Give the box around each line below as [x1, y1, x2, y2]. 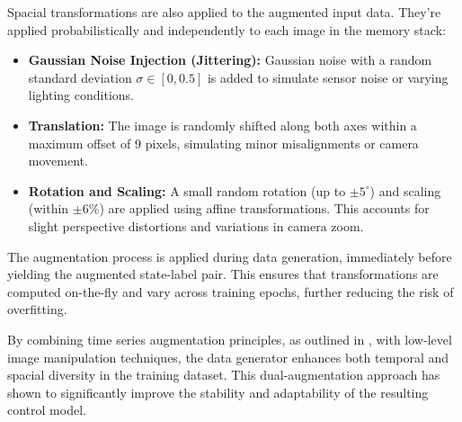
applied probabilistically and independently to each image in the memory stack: [7, 20, 446, 39]
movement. [28, 151, 88, 170]
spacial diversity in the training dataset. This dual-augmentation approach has [7, 365, 440, 384]
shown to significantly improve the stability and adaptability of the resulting [7, 382, 429, 401]
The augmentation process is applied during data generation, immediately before [7, 247, 452, 265]
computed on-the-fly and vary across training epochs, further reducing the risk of [7, 282, 454, 301]
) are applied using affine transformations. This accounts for [99, 199, 430, 218]
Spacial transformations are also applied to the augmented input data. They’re [7, 3, 441, 21]
